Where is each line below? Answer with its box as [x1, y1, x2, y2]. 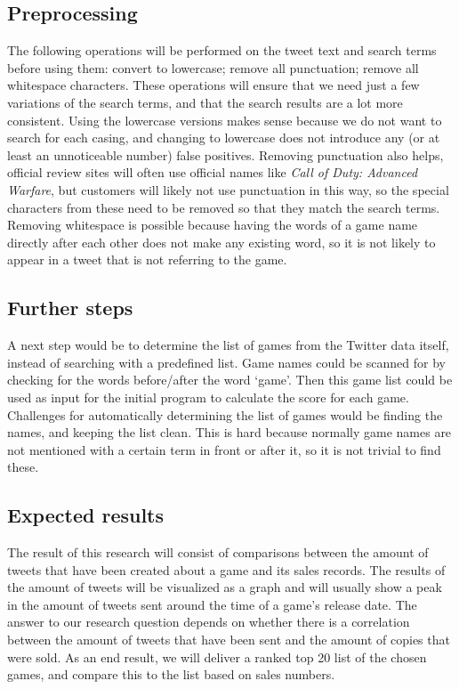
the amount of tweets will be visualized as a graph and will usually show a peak [7, 578, 442, 596]
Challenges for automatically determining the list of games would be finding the [7, 405, 443, 424]
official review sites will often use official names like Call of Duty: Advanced [7, 163, 418, 182]
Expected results [7, 501, 165, 529]
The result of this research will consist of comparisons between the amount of [7, 543, 429, 562]
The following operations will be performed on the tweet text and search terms [7, 41, 437, 60]
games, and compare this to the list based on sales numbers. [7, 665, 335, 684]
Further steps [7, 294, 133, 321]
